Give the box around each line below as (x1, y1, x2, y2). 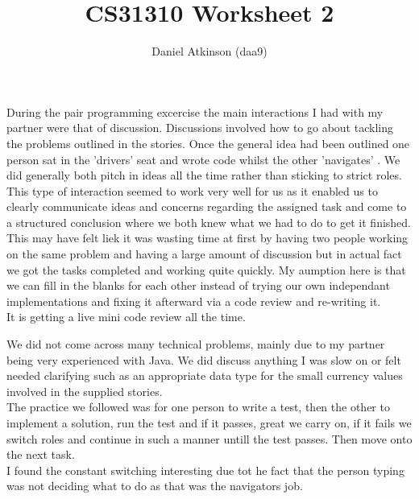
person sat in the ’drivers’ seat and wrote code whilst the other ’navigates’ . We (6, 151, 400, 167)
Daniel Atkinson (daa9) (151, 43, 268, 60)
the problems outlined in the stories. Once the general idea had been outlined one (6, 134, 410, 151)
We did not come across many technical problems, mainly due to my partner (6, 336, 385, 353)
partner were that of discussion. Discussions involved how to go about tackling (6, 119, 393, 136)
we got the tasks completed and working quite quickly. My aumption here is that (6, 261, 406, 278)
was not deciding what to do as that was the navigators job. (6, 477, 303, 494)
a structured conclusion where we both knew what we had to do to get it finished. (6, 213, 411, 230)
